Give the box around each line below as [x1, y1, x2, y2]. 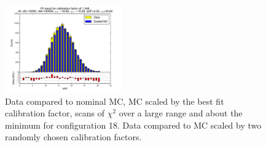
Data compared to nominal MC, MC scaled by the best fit [5, 94, 224, 107]
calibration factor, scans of [5, 107, 105, 119]
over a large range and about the [119, 107, 243, 119]
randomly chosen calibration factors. [5, 130, 142, 143]
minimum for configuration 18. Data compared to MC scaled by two [5, 118, 262, 131]
